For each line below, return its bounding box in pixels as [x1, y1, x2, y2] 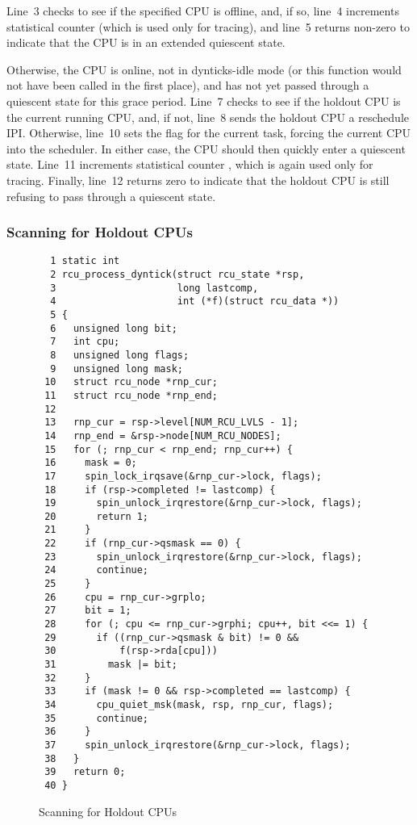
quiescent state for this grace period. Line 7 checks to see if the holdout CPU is [6, 92, 401, 109]
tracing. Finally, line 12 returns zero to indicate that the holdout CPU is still [6, 171, 390, 188]
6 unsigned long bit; [50, 322, 177, 334]
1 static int [50, 255, 120, 267]
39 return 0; [44, 766, 126, 778]
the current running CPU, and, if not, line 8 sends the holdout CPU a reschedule [6, 108, 409, 125]
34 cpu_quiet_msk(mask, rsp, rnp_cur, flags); [44, 699, 334, 710]
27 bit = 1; [44, 605, 131, 617]
